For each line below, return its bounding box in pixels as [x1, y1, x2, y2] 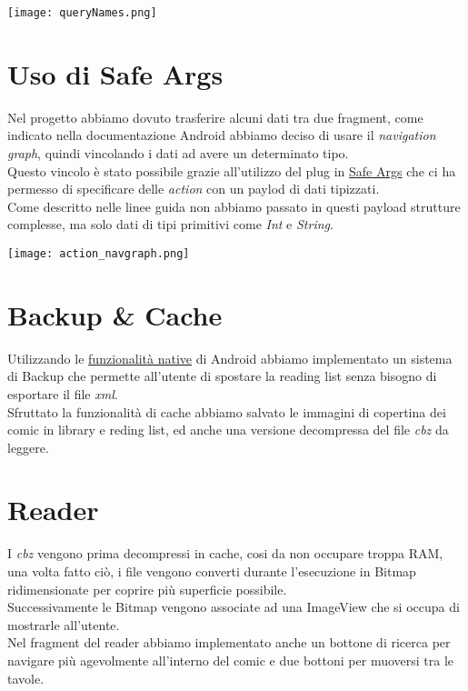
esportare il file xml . [7, 384, 118, 403]
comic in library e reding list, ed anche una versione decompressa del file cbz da [7, 420, 449, 439]
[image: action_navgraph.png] [7, 246, 190, 260]
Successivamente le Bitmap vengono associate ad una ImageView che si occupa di [7, 597, 460, 616]
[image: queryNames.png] [7, 6, 157, 19]
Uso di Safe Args [7, 55, 224, 92]
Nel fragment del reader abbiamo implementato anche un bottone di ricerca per [7, 633, 451, 652]
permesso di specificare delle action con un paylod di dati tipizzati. [7, 179, 380, 198]
